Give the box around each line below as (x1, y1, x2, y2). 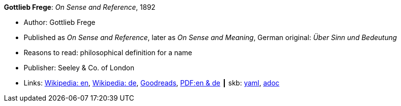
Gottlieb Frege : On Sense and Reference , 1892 (4, 3, 155, 11)
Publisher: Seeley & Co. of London (24, 64, 134, 72)
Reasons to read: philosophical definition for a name (24, 48, 192, 57)
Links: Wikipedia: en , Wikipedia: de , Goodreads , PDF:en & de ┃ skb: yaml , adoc (24, 79, 279, 87)
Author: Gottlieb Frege (24, 18, 95, 26)
